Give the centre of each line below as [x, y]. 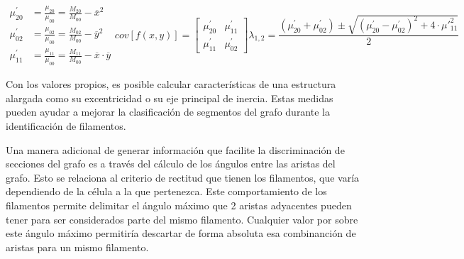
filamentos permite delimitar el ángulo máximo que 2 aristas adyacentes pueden [179, 205]
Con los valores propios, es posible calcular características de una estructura [171, 84]
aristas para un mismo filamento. [77, 247]
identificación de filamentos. [66, 126]
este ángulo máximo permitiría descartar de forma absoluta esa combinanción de [181, 233]
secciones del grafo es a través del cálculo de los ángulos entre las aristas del [171, 164]
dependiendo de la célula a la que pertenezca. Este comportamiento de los [166, 191]
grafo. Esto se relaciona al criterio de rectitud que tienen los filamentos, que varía [183, 177]
